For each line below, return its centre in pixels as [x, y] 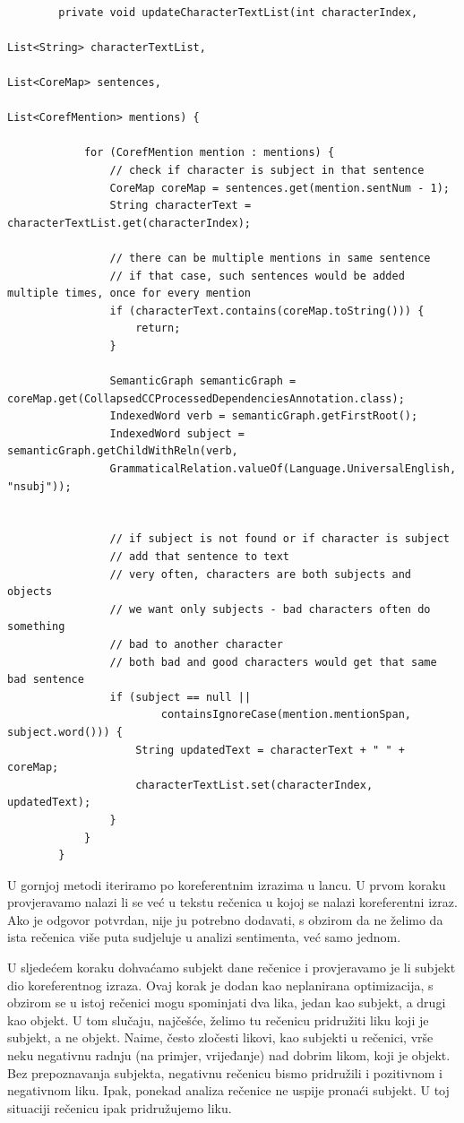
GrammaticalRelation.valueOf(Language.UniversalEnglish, [283, 469]
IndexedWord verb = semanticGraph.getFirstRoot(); [264, 416]
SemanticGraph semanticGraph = [203, 381]
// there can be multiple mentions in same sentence [270, 258]
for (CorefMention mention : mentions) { [209, 153]
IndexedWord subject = [177, 433]
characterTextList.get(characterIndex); [129, 223]
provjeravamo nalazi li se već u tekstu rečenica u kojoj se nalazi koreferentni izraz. [232, 902]
